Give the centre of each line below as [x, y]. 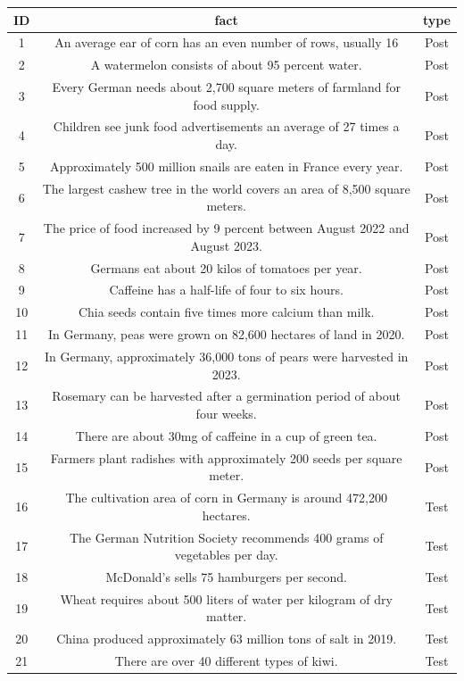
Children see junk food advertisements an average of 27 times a [226, 126]
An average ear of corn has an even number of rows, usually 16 [227, 42]
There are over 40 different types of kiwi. [226, 661]
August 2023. [226, 245]
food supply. [226, 104]
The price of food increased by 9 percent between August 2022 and [226, 228]
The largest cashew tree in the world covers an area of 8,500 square [226, 188]
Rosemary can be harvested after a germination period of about [226, 396]
